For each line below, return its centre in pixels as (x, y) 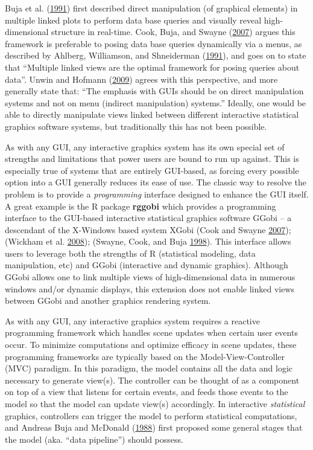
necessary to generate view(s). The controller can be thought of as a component (152, 380)
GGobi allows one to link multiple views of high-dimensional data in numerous (150, 277)
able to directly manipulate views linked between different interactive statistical (152, 114)
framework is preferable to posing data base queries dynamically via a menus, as (153, 43)
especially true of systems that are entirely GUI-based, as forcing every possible (152, 170)
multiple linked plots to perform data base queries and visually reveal (133, 20)
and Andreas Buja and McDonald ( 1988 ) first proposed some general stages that (154, 427)
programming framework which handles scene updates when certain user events (151, 333)
